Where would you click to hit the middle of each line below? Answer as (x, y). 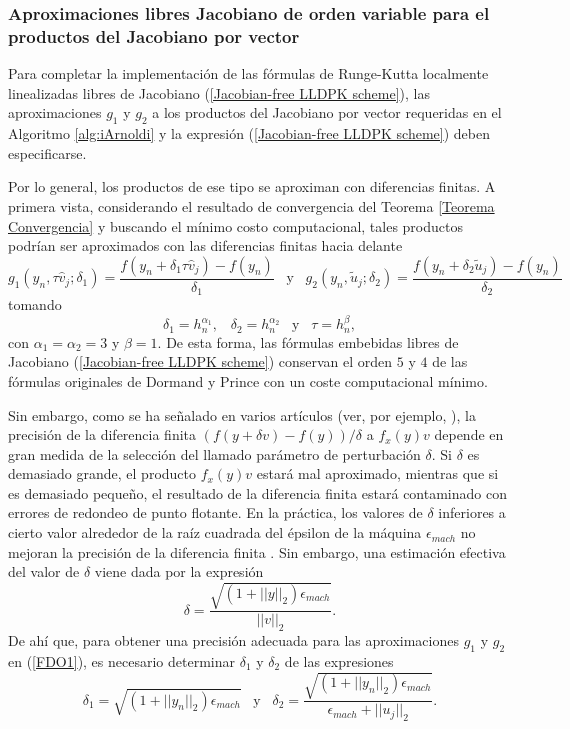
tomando (35, 304)
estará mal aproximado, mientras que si (377, 473)
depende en (469, 434)
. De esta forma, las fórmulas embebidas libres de (308, 341)
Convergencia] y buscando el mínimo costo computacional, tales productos (235, 225)
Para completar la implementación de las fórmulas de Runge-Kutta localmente (248, 73)
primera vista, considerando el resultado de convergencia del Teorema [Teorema (251, 205)
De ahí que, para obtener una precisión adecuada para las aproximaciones (233, 640)
